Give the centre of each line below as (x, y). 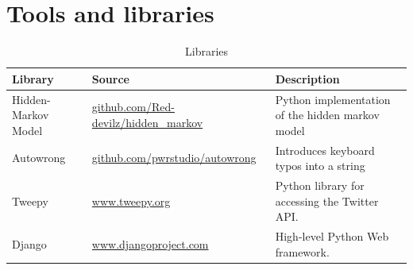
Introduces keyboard (325, 150)
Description (307, 78)
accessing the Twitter (327, 201)
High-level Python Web (332, 236)
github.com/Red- (133, 107)
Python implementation (333, 99)
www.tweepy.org (131, 201)
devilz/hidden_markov (147, 122)
